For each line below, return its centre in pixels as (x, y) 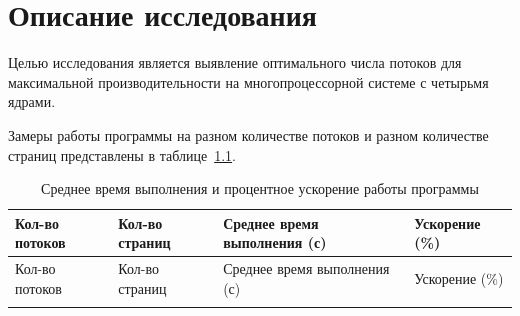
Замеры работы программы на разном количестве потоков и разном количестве (248, 134)
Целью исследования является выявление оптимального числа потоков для (235, 62)
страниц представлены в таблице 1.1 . (122, 154)
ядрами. (32, 101)
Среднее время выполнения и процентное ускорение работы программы (260, 188)
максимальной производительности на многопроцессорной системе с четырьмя (248, 81)
